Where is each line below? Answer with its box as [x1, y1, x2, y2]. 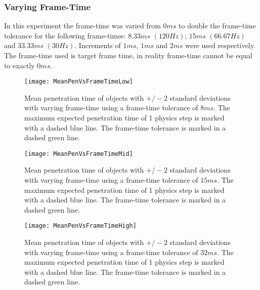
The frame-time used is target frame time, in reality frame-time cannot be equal [4, 50, 252, 60]
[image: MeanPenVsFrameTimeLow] [24, 78, 133, 86]
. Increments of [74, 40, 121, 51]
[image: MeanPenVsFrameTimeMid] [24, 150, 133, 157]
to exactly [4, 60, 35, 70]
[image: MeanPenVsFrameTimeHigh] [24, 222, 137, 230]
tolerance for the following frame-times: [4, 30, 126, 40]
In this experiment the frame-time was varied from [4, 20, 161, 31]
